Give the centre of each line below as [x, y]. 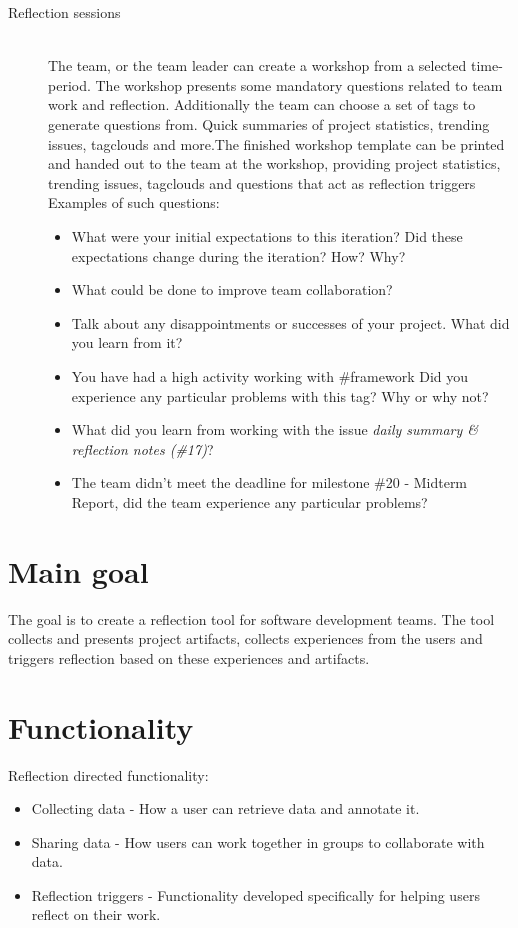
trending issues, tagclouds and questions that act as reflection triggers [262, 182]
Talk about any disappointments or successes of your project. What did [290, 322]
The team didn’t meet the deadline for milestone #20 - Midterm [269, 482]
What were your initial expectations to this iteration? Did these [267, 235]
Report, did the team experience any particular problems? [249, 501]
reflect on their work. [96, 914]
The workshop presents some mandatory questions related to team [299, 84]
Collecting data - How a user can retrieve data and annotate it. [225, 808]
